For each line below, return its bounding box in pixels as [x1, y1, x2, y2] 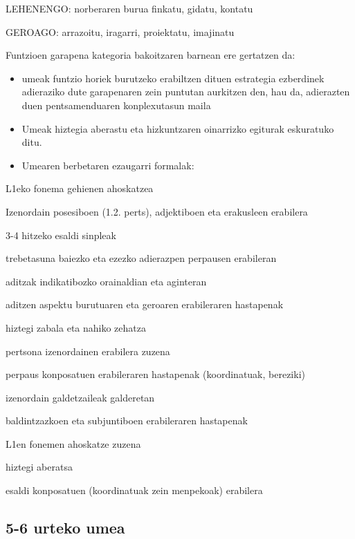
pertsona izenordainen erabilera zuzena [6, 343, 170, 358]
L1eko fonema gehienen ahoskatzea [6, 181, 154, 196]
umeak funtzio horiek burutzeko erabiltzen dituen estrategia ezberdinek [21, 70, 325, 85]
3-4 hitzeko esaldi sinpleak [6, 227, 116, 242]
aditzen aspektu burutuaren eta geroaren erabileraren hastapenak [6, 297, 284, 312]
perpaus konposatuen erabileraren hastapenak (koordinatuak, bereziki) [6, 367, 305, 381]
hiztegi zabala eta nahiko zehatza [6, 320, 146, 334]
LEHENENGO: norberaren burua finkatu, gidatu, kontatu [6, 1, 253, 15]
